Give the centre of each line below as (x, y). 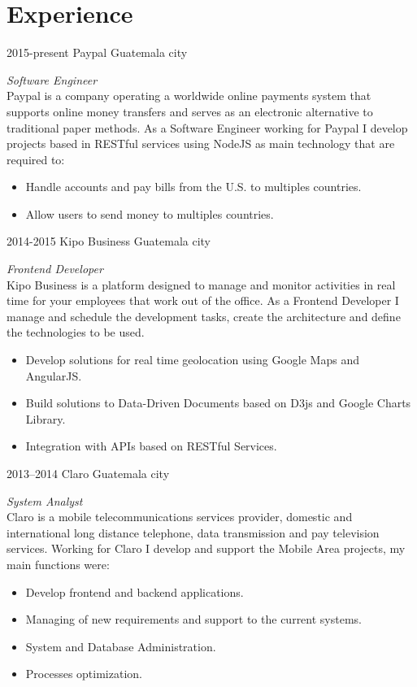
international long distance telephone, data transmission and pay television (193, 532)
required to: (36, 159)
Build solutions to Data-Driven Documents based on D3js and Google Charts (218, 403)
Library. (46, 418)
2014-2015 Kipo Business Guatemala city (109, 241)
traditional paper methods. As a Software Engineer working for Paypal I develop (207, 127)
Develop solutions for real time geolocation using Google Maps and (192, 360)
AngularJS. (54, 375)
